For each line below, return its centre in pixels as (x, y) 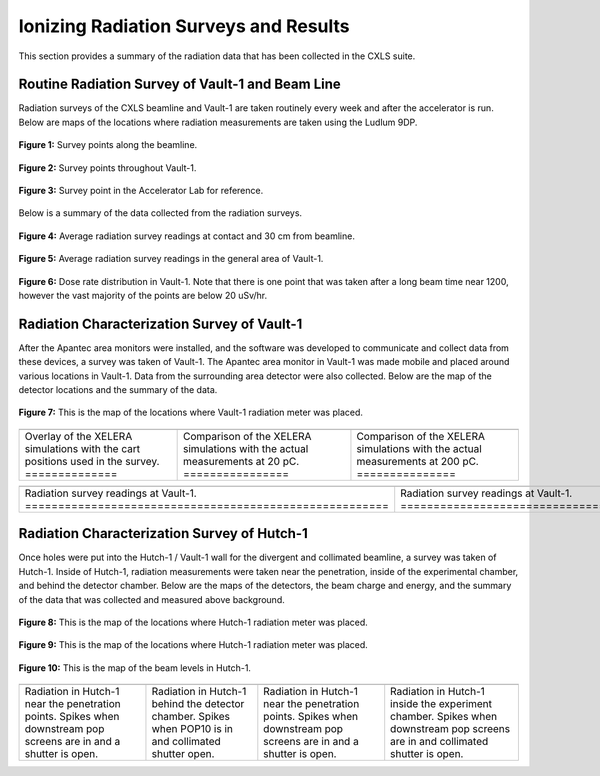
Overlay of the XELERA (78, 436)
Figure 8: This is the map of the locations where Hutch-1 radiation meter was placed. (193, 622)
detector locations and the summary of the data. (118, 390)
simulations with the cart (82, 448)
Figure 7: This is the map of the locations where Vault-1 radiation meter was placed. (191, 412)
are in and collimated (439, 742)
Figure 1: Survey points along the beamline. (108, 145)
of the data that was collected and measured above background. (151, 599)
